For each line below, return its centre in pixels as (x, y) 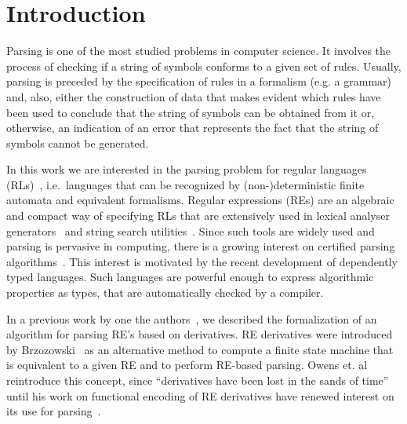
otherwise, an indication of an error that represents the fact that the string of (193, 128)
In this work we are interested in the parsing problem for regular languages (187, 169)
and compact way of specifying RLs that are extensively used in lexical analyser (198, 216)
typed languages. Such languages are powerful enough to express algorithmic (190, 277)
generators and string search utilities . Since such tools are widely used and (191, 230)
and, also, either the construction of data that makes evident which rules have (194, 96)
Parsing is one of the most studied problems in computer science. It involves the (199, 51)
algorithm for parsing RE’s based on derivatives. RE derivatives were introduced (200, 334)
